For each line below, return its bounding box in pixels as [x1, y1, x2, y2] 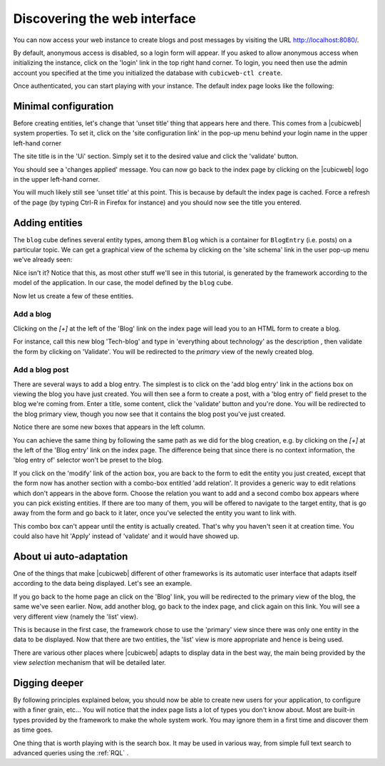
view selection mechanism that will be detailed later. [13, 658, 167, 667]
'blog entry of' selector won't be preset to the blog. [13, 456, 164, 465]
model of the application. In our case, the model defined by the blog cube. [13, 279, 233, 287]
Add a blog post [13, 365, 69, 375]
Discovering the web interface [13, 11, 196, 26]
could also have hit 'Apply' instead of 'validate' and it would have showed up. [13, 532, 240, 541]
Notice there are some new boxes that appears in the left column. [13, 423, 206, 431]
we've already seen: [13, 255, 73, 264]
